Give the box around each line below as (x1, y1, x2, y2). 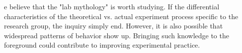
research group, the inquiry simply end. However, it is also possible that (4, 21, 223, 31)
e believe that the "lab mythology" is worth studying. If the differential (4, 1, 220, 11)
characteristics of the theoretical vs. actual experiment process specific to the (4, 11, 239, 21)
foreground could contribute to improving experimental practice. (4, 40, 200, 50)
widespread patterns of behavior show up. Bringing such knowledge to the (4, 30, 229, 40)
